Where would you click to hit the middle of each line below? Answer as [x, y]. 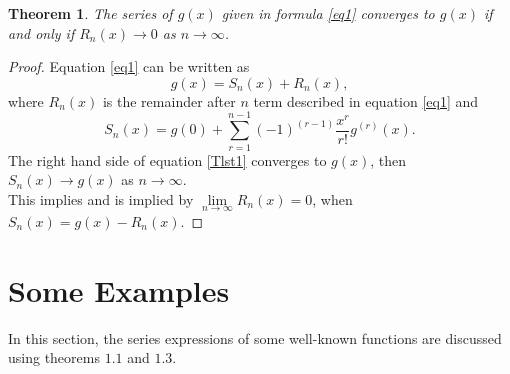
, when [332, 198]
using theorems [54, 357]
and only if [41, 32]
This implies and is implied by [101, 198]
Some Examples [119, 289]
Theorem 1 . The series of [90, 13]
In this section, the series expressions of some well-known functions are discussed [255, 337]
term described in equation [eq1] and [366, 100]
